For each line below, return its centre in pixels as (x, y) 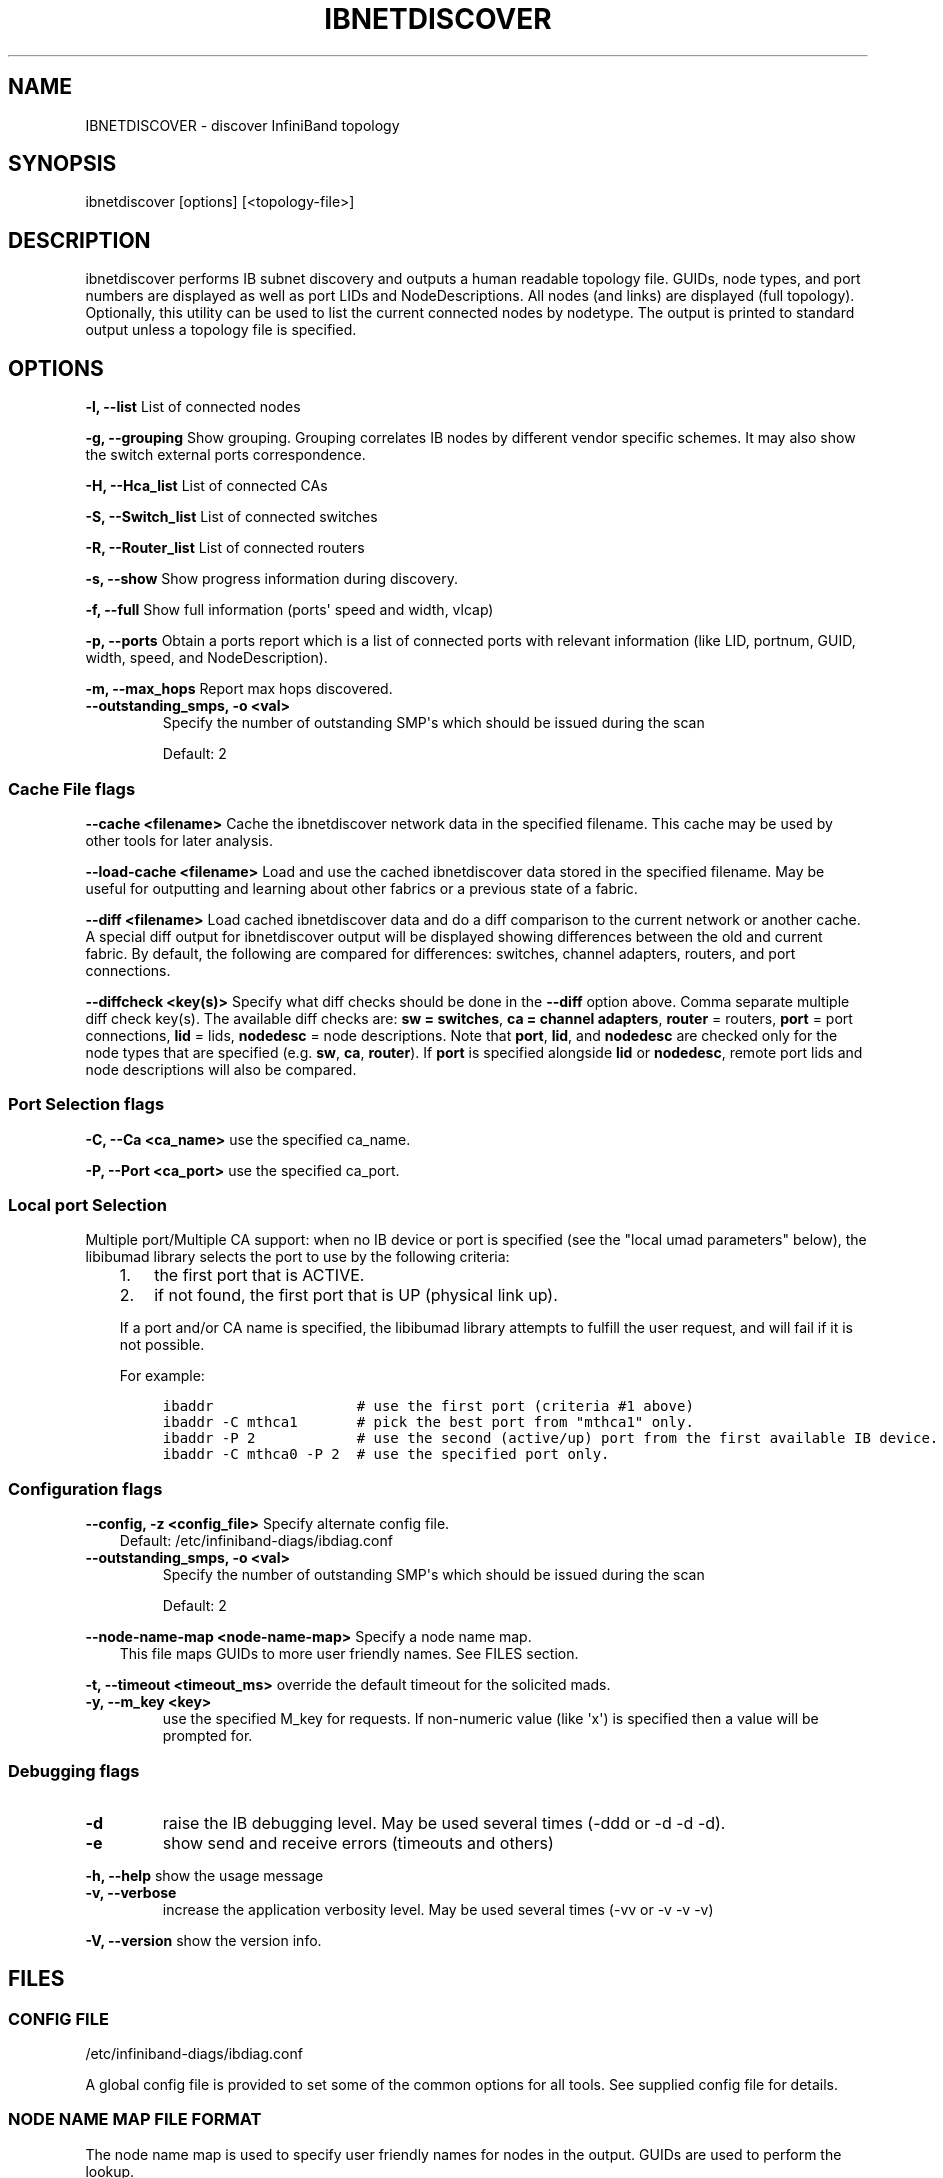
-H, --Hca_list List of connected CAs (206, 486)
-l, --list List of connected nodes (193, 407)
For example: (162, 1376)
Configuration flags (85, 1488)
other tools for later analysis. (179, 840)
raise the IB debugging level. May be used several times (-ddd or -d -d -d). (444, 1822)
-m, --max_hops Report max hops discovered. (239, 689)
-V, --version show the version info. (203, 1940)
